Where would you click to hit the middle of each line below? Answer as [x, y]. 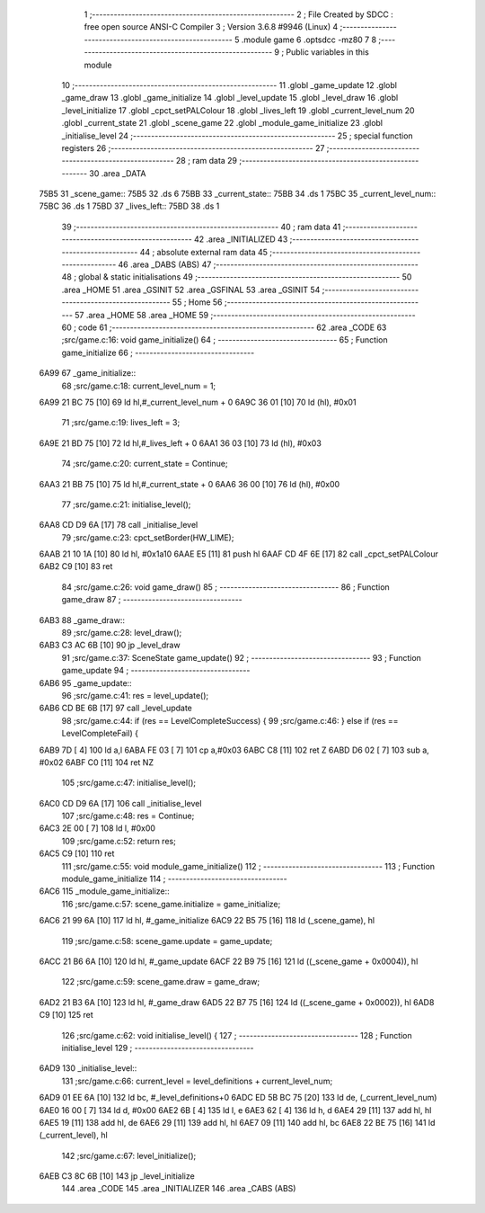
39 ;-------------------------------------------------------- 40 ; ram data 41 [201, 227]
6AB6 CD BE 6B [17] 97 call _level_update [115, 708]
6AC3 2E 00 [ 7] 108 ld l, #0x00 [97, 828]
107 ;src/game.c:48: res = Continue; [128, 816]
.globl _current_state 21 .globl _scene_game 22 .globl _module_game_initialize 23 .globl [222, 123]
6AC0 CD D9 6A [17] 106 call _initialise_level [120, 803]
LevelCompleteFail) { [100, 734]
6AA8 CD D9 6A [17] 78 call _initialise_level [119, 525]
